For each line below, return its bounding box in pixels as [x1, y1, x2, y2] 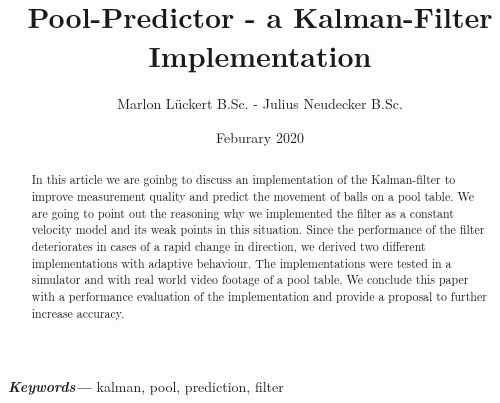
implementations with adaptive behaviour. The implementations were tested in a [31, 254, 452, 271]
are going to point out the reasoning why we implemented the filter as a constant [31, 204, 454, 221]
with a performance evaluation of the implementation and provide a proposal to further [31, 287, 487, 304]
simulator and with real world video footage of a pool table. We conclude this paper [31, 271, 469, 288]
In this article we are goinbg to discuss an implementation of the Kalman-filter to [31, 171, 456, 188]
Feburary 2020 [216, 126, 304, 147]
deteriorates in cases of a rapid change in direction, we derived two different [31, 237, 426, 254]
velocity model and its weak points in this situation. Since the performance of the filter [31, 221, 485, 238]
